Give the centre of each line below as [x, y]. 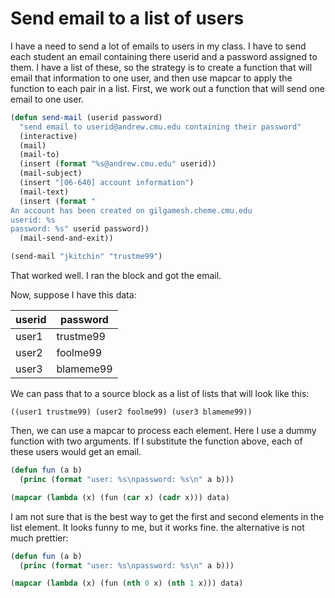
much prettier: [39, 538]
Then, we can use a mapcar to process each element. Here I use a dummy [163, 431]
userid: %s [33, 220]
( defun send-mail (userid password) [86, 117]
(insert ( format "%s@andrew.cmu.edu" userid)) [118, 164]
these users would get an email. [76, 452]
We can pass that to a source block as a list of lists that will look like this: [160, 394]
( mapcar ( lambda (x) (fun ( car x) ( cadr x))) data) [120, 497]
